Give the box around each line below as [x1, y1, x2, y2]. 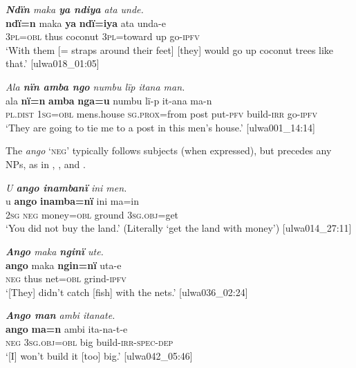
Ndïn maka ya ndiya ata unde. [6, 2, 144, 16]
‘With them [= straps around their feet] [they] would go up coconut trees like [6, 42, 334, 57]
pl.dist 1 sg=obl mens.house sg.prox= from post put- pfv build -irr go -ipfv [6, 107, 317, 121]
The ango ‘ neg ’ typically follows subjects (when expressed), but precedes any [6, 143, 332, 158]
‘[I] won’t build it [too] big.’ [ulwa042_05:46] [6, 349, 193, 363]
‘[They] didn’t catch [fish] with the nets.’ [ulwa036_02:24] [6, 284, 248, 299]
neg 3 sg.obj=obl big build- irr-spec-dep [6, 335, 174, 349]
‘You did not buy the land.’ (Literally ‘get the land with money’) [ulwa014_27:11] [6, 221, 352, 235]
